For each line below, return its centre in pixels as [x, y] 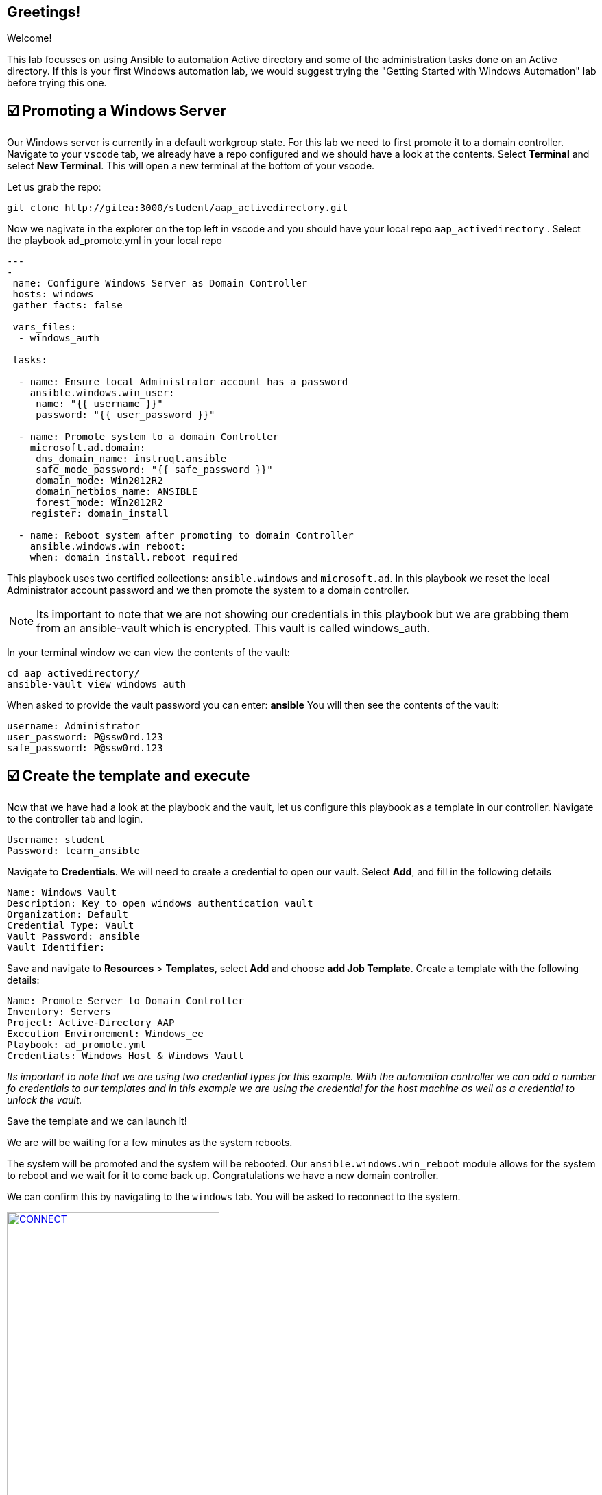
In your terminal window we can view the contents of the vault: [148, 653]
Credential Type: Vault [71, 926]
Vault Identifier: [56, 948]
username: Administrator [73, 726]
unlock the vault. [45, 1100]
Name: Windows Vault [62, 893]
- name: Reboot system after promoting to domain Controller [186, 536]
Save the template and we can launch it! [97, 1121]
